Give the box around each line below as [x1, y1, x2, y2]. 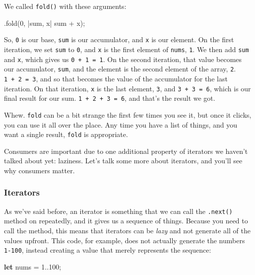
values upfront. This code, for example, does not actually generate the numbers [4, 235, 245, 245]
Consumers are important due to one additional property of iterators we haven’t [4, 145, 248, 156]
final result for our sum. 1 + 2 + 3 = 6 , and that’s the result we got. [4, 93, 215, 103]
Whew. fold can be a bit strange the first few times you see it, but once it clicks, [4, 109, 252, 120]
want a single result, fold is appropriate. [4, 129, 128, 139]
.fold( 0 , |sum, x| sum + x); [4, 17, 85, 28]
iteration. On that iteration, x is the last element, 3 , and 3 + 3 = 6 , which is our [4, 83, 251, 93]
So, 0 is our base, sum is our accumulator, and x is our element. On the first [4, 34, 234, 45]
